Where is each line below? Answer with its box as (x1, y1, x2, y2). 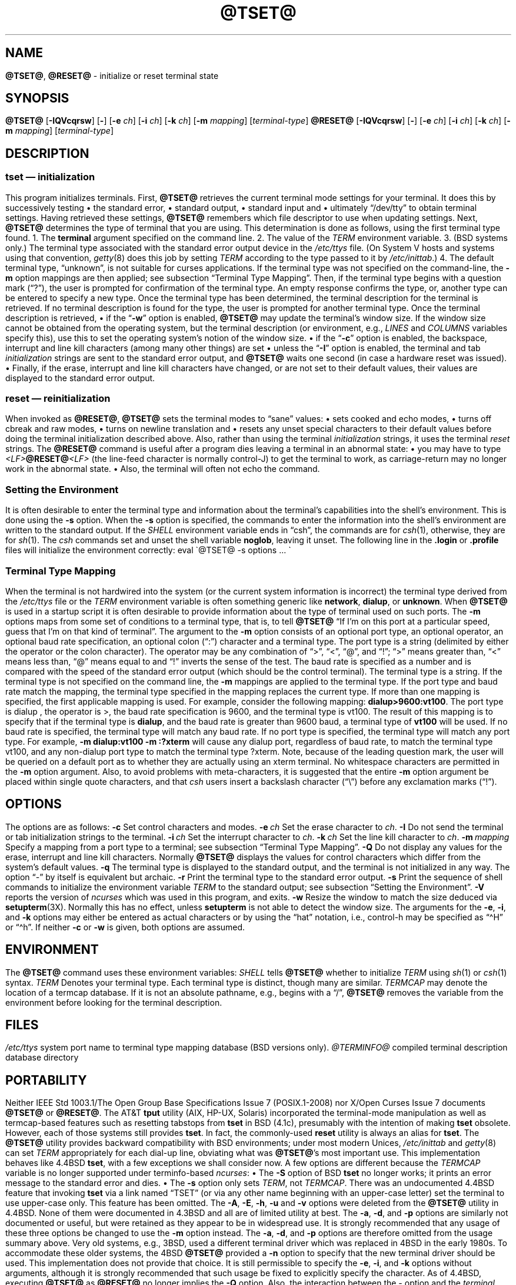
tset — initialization (5, 171, 95, 183)
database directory (5, 1052, 79, 1063)
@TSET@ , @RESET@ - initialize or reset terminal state (5, 70, 219, 81)
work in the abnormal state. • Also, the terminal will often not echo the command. (5, 464, 320, 474)
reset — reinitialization (5, 392, 111, 405)
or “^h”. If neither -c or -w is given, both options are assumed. (5, 921, 245, 932)
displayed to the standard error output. (5, 372, 155, 383)
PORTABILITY (5, 1072, 87, 1088)
